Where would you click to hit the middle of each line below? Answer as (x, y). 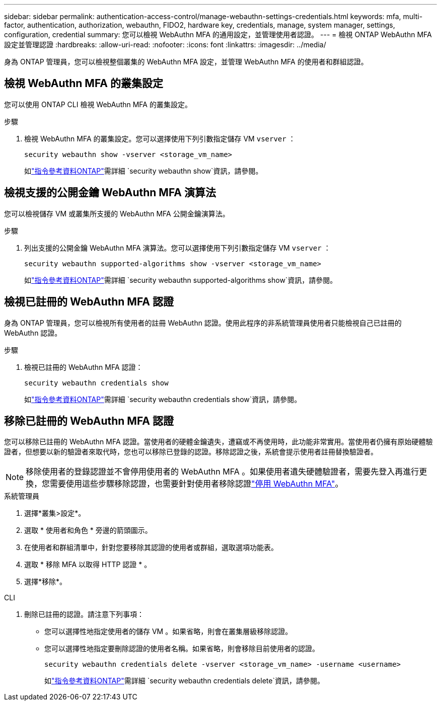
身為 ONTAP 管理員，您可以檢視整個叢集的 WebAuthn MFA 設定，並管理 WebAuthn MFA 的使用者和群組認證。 (186, 62)
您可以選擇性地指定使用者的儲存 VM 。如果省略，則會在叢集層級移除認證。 (168, 632)
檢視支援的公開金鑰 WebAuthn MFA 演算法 (110, 193)
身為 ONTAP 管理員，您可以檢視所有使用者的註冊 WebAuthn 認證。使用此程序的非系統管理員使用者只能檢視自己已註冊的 (203, 323)
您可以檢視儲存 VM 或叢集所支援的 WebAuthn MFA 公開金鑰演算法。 (117, 213)
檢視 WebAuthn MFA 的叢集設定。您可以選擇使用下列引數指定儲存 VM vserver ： (160, 138)
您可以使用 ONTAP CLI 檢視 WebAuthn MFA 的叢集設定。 (98, 104)
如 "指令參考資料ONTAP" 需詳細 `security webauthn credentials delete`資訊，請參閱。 (184, 681)
